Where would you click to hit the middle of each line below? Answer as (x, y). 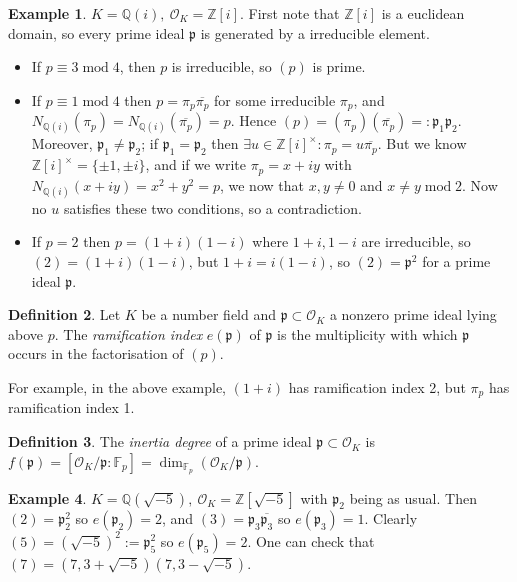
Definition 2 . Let (64, 314)
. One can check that (311, 540)
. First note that (290, 13)
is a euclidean (423, 13)
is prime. (339, 66)
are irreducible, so (416, 241)
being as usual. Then (413, 497)
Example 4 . (47, 497)
